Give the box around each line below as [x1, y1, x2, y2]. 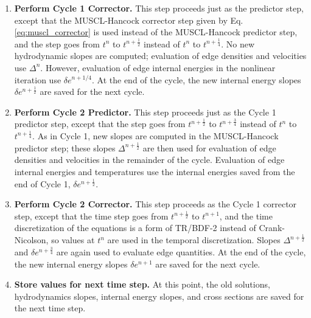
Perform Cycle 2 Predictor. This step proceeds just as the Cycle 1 [14, 105, 276, 118]
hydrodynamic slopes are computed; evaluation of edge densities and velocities [14, 49, 307, 62]
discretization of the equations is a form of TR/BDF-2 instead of [14, 221, 256, 234]
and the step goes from [14, 37, 100, 50]
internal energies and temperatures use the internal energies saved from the [14, 165, 295, 178]
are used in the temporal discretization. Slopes [107, 233, 281, 246]
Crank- [259, 221, 285, 234]
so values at [51, 233, 95, 246]
